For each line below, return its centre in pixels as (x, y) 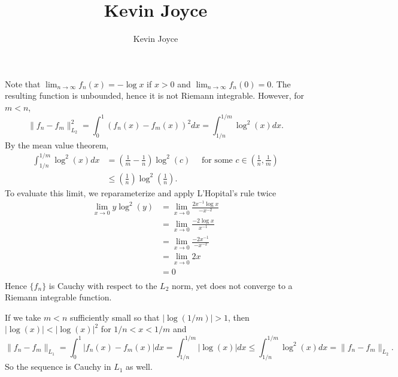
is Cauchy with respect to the (103, 285)
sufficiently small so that (115, 317)
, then (239, 317)
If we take (23, 317)
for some (217, 160)
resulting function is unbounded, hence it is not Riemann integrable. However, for (154, 95)
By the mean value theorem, (57, 145)
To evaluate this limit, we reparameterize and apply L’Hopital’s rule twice (141, 192)
